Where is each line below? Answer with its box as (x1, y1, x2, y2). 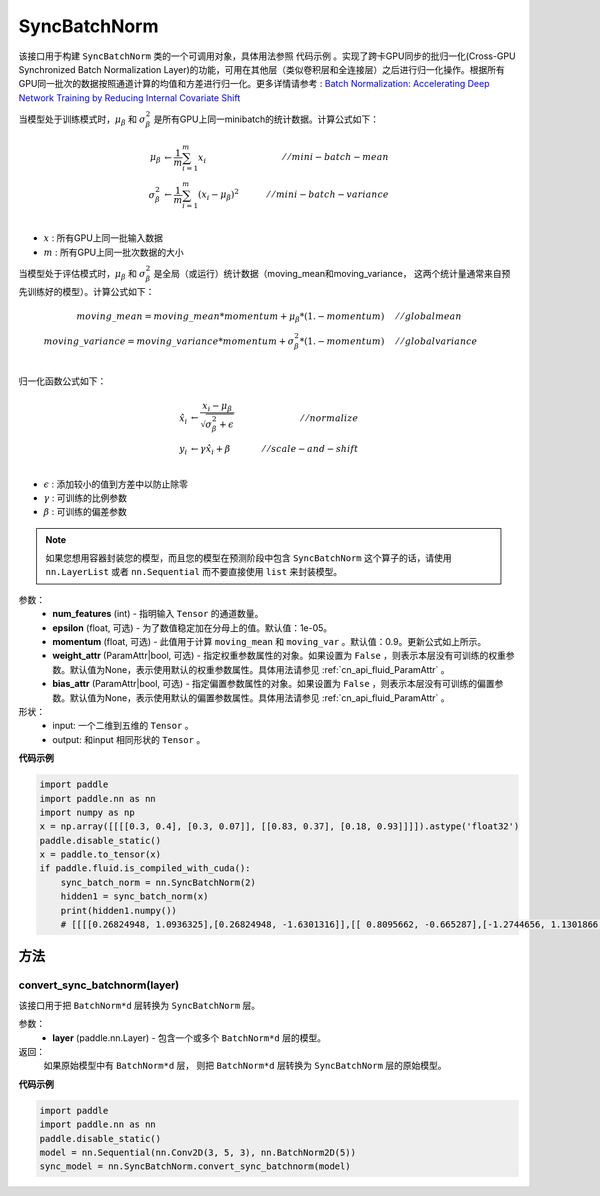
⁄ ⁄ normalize (301, 412, 359, 424)
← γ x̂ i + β (190, 443, 231, 457)
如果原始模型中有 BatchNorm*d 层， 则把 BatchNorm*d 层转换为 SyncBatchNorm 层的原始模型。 (43, 1060, 447, 1072)
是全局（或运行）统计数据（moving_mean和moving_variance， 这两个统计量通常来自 (153, 267, 502, 279)
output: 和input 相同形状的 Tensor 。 (52, 733, 206, 745)
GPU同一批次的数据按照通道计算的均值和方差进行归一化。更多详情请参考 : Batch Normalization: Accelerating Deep (18, 78, 490, 90)
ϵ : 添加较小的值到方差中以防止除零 (43, 478, 189, 490)
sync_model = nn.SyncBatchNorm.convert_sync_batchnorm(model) (39, 1161, 351, 1172)
